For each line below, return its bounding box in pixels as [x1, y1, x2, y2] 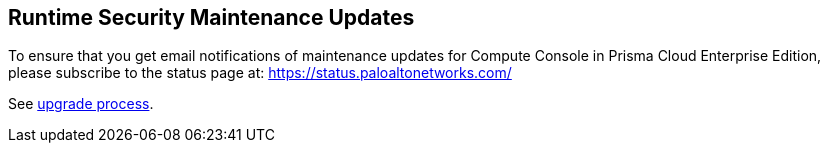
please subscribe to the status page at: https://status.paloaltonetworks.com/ [8, 64, 512, 82]
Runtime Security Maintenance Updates [8, 5, 415, 30]
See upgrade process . [8, 95, 154, 113]
